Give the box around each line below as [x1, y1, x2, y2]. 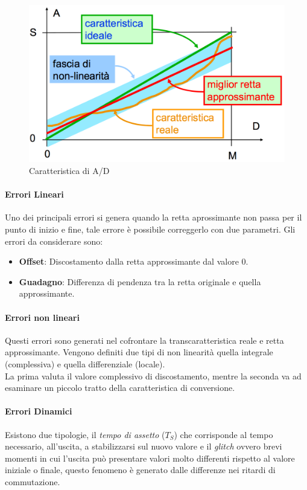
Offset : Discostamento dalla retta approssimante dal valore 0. [19, 255, 248, 268]
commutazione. [5, 475, 60, 488]
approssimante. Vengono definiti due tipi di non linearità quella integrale [5, 346, 273, 358]
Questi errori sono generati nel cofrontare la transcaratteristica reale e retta [5, 334, 284, 346]
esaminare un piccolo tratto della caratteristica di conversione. [5, 381, 235, 394]
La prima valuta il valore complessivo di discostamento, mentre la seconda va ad [5, 369, 302, 382]
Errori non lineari [5, 311, 80, 323]
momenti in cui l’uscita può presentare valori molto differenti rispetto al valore [5, 451, 295, 464]
